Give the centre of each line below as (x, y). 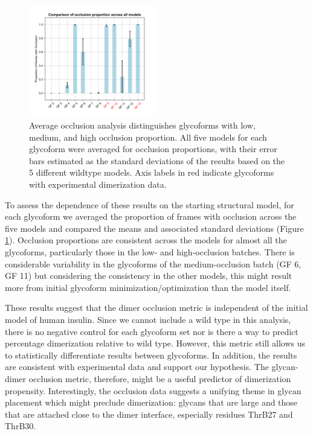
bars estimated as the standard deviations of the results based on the (157, 160)
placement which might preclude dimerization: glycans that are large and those (151, 402)
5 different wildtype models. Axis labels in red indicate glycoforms (152, 172)
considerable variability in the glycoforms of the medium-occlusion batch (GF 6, (153, 263)
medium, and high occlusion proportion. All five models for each (148, 137)
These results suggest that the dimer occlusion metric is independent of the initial (156, 308)
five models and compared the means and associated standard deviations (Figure (154, 228)
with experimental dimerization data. (98, 184)
